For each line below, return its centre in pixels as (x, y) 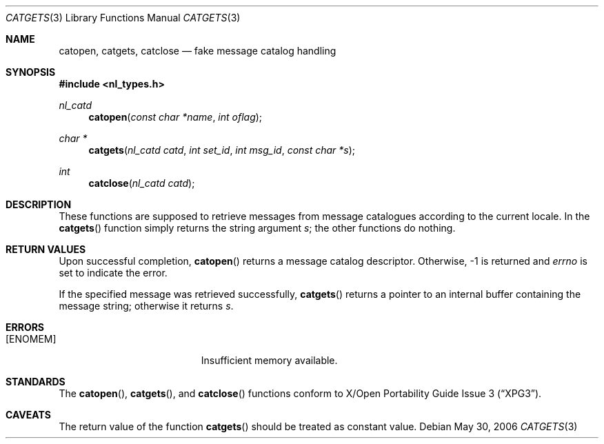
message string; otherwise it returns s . (146, 306)
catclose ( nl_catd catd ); (142, 183)
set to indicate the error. (113, 273)
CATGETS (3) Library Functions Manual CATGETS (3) (123, 18)
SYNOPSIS (31, 72)
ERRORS (25, 327)
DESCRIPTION (39, 204)
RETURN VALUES (46, 249)
